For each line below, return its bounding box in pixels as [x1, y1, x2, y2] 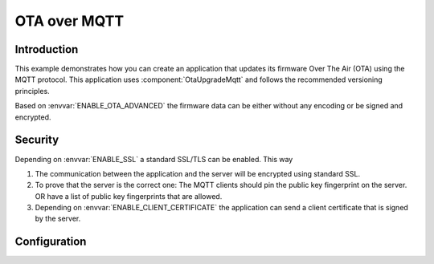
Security [14, 133, 59, 147]
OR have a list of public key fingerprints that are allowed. [35, 191, 223, 201]
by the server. [35, 213, 81, 224]
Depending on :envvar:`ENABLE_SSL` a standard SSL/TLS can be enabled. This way [14, 154, 293, 164]
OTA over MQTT [14, 12, 125, 30]
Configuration [14, 235, 87, 249]
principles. [14, 86, 50, 95]
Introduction [14, 43, 79, 56]
